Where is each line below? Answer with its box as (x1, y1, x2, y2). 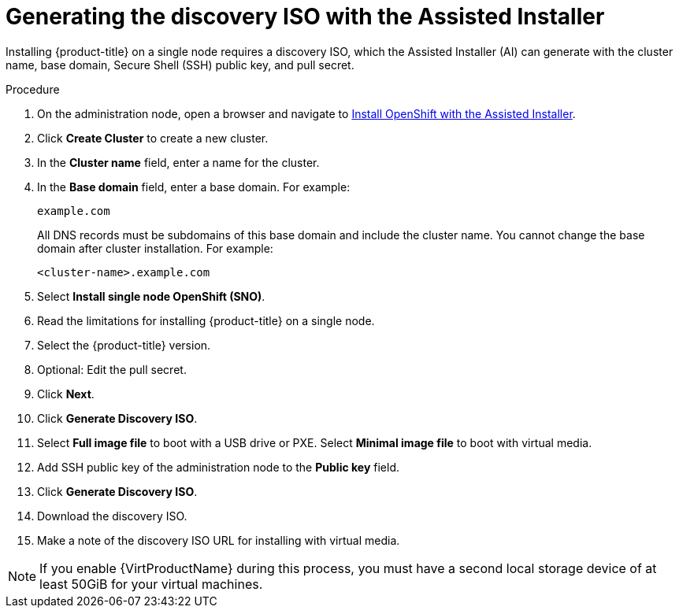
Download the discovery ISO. (37, 509, 187, 523)
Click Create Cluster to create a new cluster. (37, 131, 269, 145)
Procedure (6, 82, 60, 96)
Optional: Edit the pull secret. (37, 362, 187, 376)
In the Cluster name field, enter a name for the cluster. (37, 155, 320, 169)
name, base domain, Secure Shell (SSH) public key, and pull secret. (6, 57, 354, 72)
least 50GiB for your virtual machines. (39, 575, 263, 592)
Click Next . (37, 387, 95, 401)
